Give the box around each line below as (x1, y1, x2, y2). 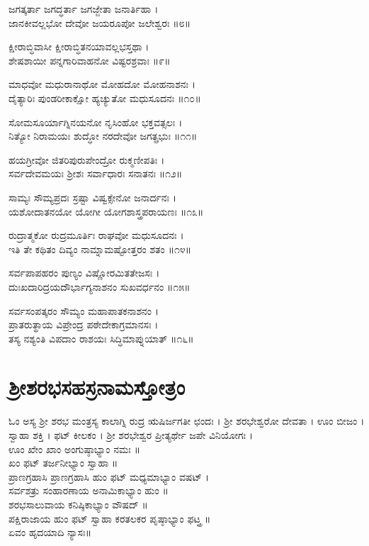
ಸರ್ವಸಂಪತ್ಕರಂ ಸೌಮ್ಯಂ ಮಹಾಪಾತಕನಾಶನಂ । (8, 303, 159, 318)
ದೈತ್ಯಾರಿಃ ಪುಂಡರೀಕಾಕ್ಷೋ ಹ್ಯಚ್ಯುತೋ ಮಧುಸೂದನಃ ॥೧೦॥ (8, 90, 201, 105)
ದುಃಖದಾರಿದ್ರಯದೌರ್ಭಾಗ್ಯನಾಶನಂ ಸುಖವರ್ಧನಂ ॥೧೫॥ (8, 279, 191, 294)
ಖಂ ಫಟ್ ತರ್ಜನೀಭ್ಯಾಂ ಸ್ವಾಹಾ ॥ (8, 455, 118, 470)
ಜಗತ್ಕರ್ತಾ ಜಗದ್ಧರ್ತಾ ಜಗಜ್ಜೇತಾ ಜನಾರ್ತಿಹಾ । (8, 1, 159, 16)
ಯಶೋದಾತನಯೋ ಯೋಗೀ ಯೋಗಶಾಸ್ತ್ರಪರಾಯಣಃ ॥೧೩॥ (8, 204, 204, 218)
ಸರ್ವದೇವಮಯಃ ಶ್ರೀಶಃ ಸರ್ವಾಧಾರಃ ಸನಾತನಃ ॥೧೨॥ (8, 166, 183, 181)
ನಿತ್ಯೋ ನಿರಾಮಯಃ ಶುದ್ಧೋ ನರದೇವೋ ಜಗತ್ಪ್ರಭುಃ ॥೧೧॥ (8, 128, 198, 143)
